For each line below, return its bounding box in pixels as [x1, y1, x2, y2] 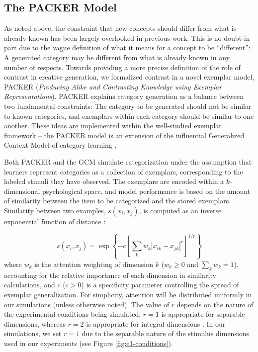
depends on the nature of [176, 299, 254, 309]
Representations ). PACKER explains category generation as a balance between [4, 91, 244, 101]
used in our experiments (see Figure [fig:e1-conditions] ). [4, 338, 173, 348]
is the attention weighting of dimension [34, 259, 154, 269]
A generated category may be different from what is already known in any [4, 52, 230, 62]
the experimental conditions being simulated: [4, 309, 141, 319]
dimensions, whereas [4, 318, 66, 329]
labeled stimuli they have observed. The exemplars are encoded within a [4, 176, 224, 186]
